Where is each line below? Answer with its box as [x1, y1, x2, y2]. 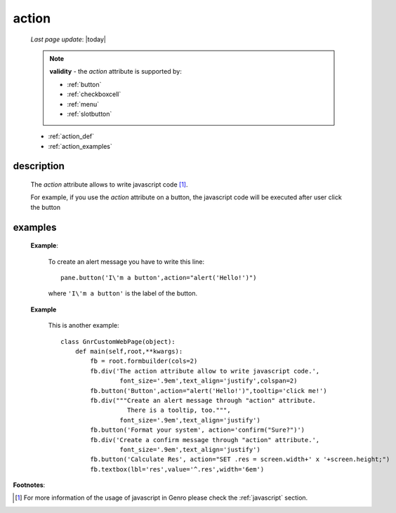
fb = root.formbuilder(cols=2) [90, 357, 198, 365]
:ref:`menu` [67, 100, 100, 108]
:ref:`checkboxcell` [67, 90, 121, 98]
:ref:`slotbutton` [67, 109, 112, 118]
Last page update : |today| [30, 35, 107, 44]
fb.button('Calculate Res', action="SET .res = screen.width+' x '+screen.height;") [90, 455, 390, 463]
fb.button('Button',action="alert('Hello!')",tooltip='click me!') [90, 387, 327, 394]
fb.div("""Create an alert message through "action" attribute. [90, 397, 316, 404]
